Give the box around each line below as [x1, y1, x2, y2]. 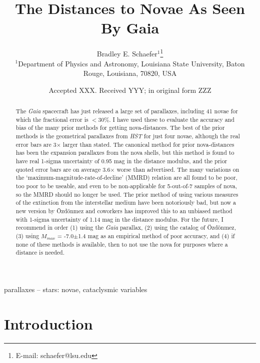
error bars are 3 [15, 140, 56, 148]
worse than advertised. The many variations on [116, 165, 239, 173]
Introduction [4, 313, 93, 334]
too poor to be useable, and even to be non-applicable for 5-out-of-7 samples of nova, [15, 182, 237, 190]
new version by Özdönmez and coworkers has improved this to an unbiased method [15, 207, 232, 215]
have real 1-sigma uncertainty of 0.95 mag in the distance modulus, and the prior [15, 157, 227, 165]
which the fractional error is [15, 115, 88, 123]
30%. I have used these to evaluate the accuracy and [98, 115, 234, 123]
